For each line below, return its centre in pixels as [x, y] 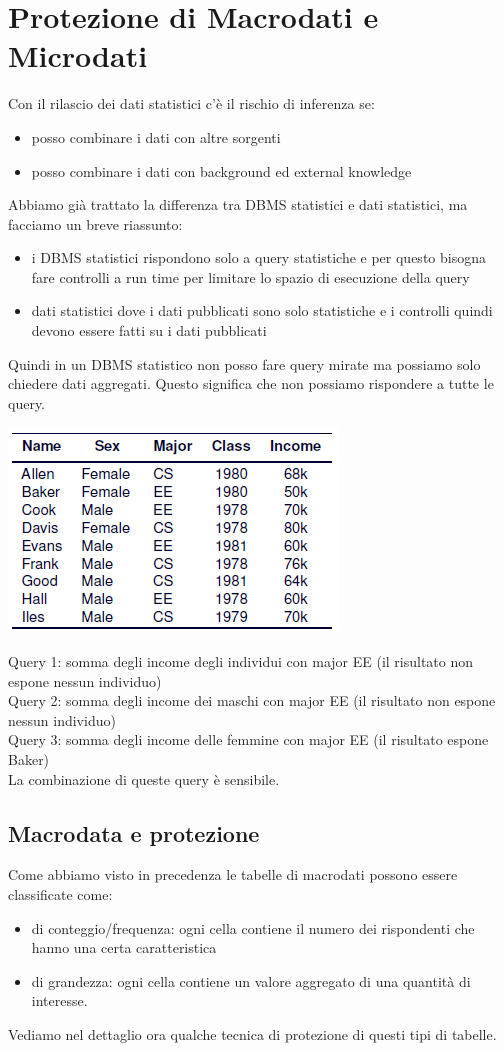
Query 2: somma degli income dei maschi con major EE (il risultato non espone [252, 700]
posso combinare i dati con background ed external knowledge [221, 170]
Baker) [29, 759]
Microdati [78, 55]
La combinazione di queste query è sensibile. [144, 778]
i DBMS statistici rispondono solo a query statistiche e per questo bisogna [258, 257]
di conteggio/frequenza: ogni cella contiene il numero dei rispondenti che [253, 927]
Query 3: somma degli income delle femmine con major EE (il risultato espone [248, 739]
